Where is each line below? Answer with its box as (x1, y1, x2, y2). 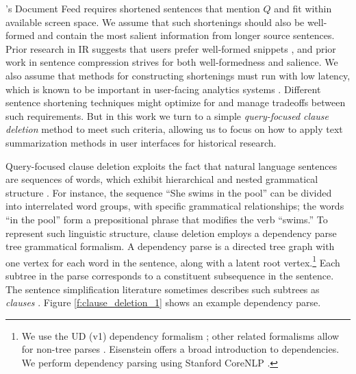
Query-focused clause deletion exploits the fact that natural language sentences (5, 158, 338, 173)
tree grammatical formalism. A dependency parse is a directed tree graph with (5, 239, 335, 253)
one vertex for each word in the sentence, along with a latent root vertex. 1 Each (5, 253, 340, 269)
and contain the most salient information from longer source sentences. (38, 28, 335, 42)
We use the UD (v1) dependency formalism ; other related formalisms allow (21, 328, 340, 342)
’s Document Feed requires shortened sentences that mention (5, 1, 260, 15)
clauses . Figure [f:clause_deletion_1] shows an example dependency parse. (5, 295, 321, 310)
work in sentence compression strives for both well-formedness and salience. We (5, 55, 338, 69)
